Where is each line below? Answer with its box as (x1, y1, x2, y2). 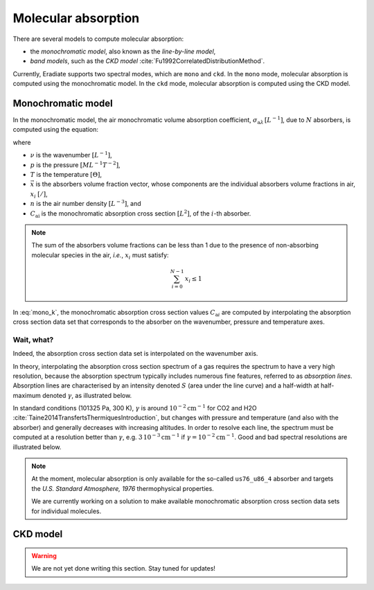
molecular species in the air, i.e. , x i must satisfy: (31, 250, 169, 261)
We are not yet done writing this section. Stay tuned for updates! (31, 564, 216, 573)
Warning (31, 552, 57, 560)
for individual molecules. (31, 507, 102, 515)
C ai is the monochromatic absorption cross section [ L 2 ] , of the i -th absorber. (30, 208, 251, 219)
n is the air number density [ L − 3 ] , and (30, 198, 141, 208)
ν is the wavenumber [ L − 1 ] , (30, 150, 112, 159)
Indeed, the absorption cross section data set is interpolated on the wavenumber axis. (12, 349, 258, 358)
